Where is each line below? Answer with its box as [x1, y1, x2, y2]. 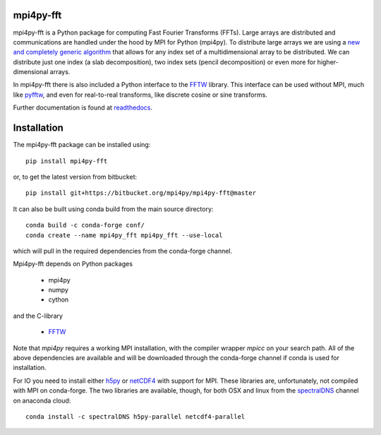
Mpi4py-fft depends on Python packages [13, 260, 133, 268]
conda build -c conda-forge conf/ [25, 221, 145, 230]
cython [48, 295, 69, 304]
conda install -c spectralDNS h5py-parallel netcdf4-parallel [25, 412, 246, 420]
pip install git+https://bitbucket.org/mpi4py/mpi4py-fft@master [25, 189, 257, 197]
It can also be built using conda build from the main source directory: [13, 205, 214, 213]
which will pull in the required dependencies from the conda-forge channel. [13, 246, 233, 255]
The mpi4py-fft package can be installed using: [13, 141, 151, 149]
